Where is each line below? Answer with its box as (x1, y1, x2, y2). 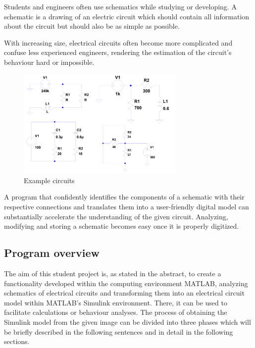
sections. (4, 336, 30, 347)
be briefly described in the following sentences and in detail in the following (4, 326, 233, 337)
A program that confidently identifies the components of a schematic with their (4, 192, 245, 202)
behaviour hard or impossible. (4, 56, 95, 67)
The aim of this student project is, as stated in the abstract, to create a (4, 268, 221, 279)
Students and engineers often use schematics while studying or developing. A (4, 1, 237, 11)
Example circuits (24, 175, 75, 185)
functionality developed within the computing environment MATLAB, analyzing (4, 278, 248, 288)
